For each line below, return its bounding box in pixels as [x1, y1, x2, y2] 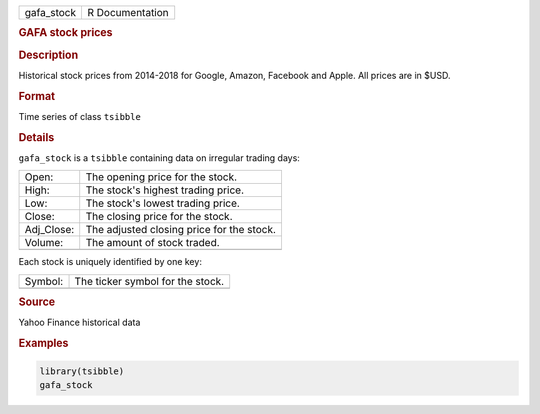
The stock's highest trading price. [85, 183, 245, 197]
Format [18, 89, 55, 103]
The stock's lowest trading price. [85, 196, 240, 210]
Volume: [24, 236, 64, 250]
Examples [18, 336, 69, 350]
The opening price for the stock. [85, 170, 238, 184]
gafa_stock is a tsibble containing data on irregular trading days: [18, 152, 300, 164]
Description [18, 48, 79, 62]
